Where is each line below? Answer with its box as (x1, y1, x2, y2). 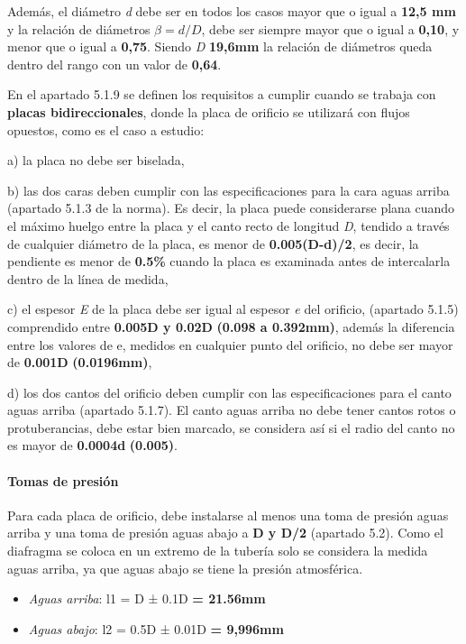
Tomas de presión (7, 471, 119, 490)
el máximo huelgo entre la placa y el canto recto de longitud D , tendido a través (7, 216, 450, 235)
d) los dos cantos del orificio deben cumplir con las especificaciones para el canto (7, 382, 452, 401)
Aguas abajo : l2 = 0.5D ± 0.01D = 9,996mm (28, 619, 284, 638)
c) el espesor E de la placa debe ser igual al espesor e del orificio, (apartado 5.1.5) (7, 299, 459, 318)
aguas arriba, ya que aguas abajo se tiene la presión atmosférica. (7, 558, 363, 577)
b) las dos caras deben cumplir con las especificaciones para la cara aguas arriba (7, 180, 450, 199)
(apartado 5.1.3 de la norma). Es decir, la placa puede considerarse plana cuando (7, 198, 455, 217)
